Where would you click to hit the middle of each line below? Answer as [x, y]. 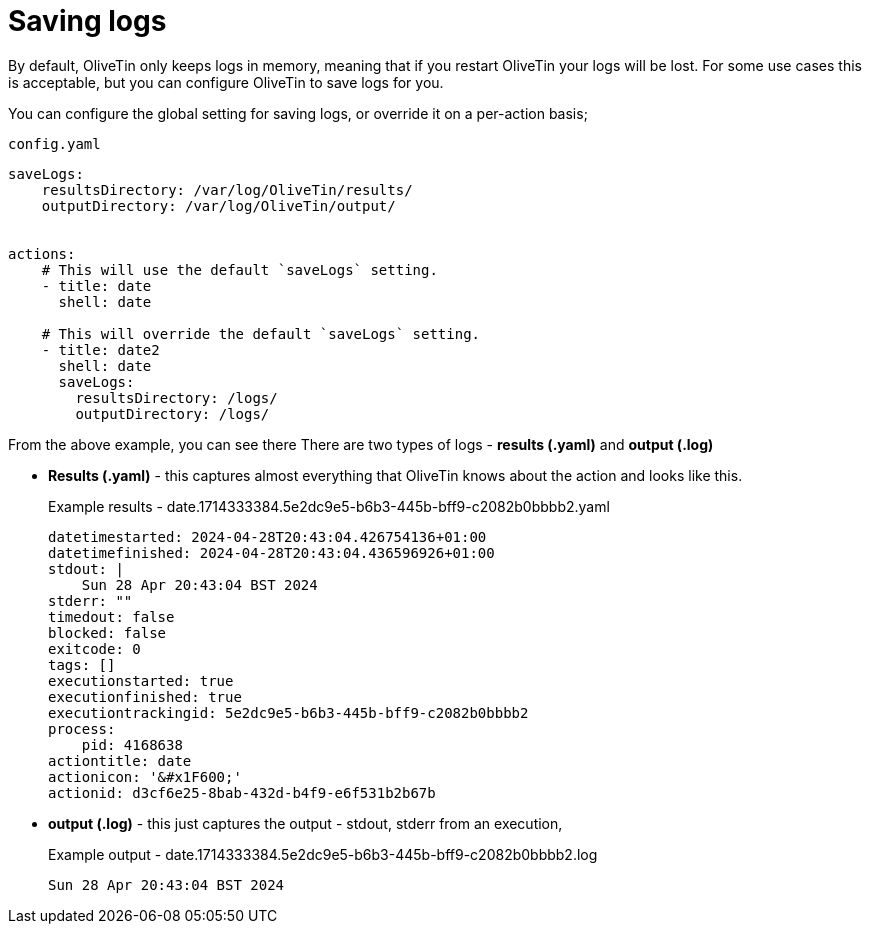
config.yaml [54, 143]
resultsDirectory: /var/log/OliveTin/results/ [227, 189]
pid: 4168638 [132, 744]
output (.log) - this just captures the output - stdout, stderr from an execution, [305, 823]
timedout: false [111, 616]
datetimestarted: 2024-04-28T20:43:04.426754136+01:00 [267, 536]
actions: [42, 253]
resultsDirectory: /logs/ [176, 397]
